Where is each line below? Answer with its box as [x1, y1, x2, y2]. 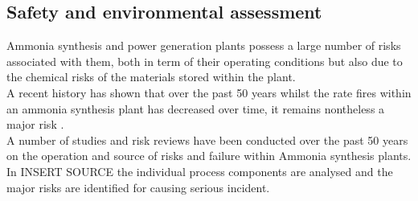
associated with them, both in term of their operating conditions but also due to [6, 52, 403, 69]
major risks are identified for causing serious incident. [6, 178, 270, 195]
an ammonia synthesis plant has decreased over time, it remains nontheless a [6, 100, 385, 117]
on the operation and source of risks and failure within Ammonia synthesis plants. [6, 147, 412, 164]
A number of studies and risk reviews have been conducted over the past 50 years [6, 131, 408, 148]
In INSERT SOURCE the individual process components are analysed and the [6, 162, 393, 179]
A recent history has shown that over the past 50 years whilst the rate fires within [6, 84, 412, 100]
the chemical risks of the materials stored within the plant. [6, 68, 296, 85]
